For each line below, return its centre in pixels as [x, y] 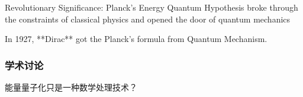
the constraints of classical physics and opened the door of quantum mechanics [148, 19]
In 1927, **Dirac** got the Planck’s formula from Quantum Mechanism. [136, 39]
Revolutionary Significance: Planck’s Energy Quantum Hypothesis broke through [151, 7]
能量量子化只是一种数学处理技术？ [71, 87]
